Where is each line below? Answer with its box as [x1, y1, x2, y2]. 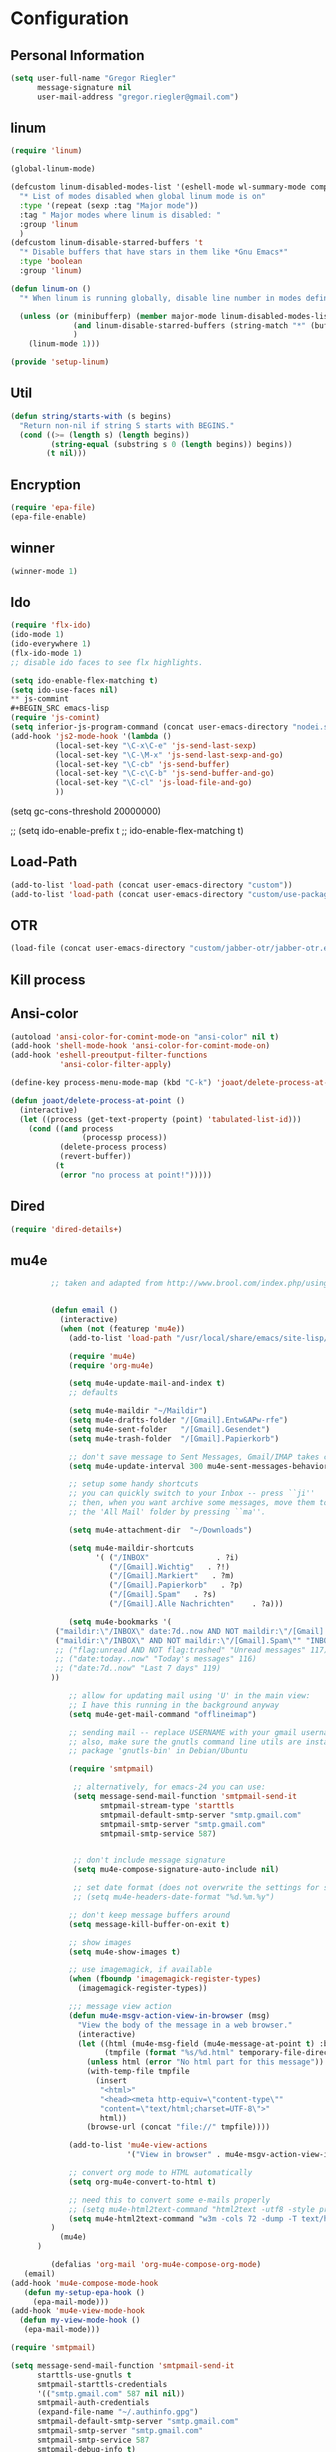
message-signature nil [36, 82, 132, 92]
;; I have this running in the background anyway [68, 1700, 280, 1710]
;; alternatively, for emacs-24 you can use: [73, 1782, 267, 1792]
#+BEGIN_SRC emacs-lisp [10, 703, 110, 714]
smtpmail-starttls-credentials [36, 2379, 168, 2389]
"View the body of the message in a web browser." [77, 2020, 293, 2030]
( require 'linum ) [10, 146, 83, 156]
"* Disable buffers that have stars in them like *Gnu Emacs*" [19, 247, 288, 257]
